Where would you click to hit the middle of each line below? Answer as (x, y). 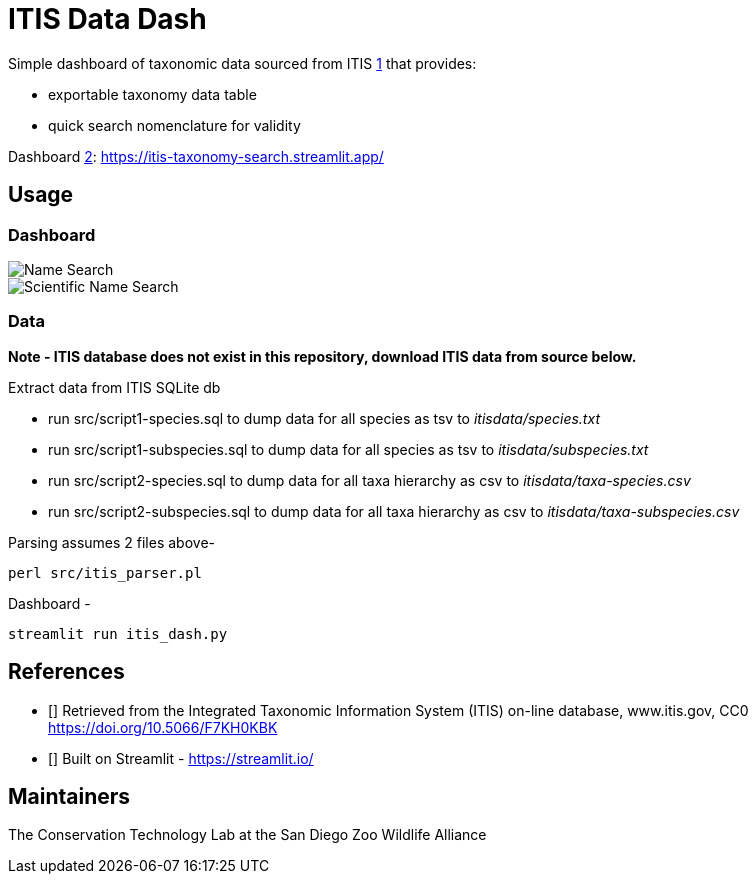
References (66, 672)
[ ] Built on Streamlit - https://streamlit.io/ (181, 758)
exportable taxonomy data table (152, 94)
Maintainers (69, 796)
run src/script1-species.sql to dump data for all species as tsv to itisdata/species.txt (324, 418)
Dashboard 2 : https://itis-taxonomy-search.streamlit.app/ (196, 156)
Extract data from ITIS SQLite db (114, 387)
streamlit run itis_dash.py (118, 633)
